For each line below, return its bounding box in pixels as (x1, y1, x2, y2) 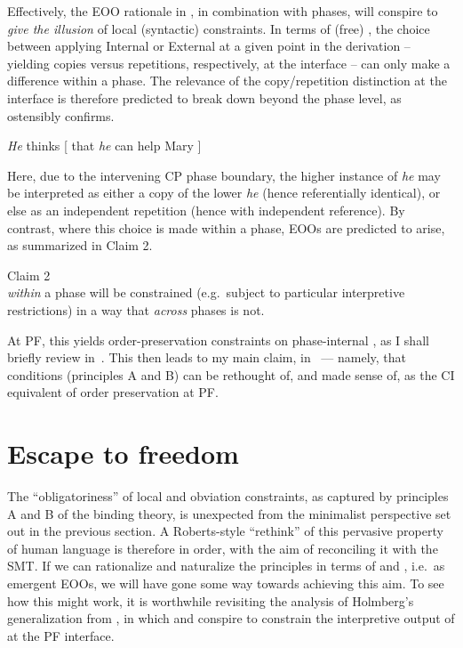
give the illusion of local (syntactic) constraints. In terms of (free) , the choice (7, 19, 430, 37)
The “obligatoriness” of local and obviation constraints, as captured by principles (7, 487, 449, 505)
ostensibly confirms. (7, 106, 115, 125)
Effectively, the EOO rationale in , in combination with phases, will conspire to (7, 2, 438, 20)
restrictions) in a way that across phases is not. (7, 300, 265, 319)
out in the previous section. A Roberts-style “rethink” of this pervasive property (7, 522, 443, 540)
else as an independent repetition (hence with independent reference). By (7, 200, 405, 219)
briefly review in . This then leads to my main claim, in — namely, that (7, 348, 407, 367)
